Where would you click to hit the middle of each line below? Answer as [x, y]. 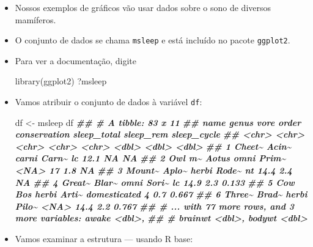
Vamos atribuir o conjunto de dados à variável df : [109, 102]
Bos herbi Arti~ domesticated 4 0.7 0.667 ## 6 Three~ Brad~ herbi [161, 194]
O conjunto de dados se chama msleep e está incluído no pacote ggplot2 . [153, 40]
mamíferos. [35, 19]
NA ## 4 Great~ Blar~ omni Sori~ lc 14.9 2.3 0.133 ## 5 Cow [155, 182]
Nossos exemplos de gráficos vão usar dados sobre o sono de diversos [143, 7]
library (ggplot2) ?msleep [61, 81]
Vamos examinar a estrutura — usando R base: [104, 239]
